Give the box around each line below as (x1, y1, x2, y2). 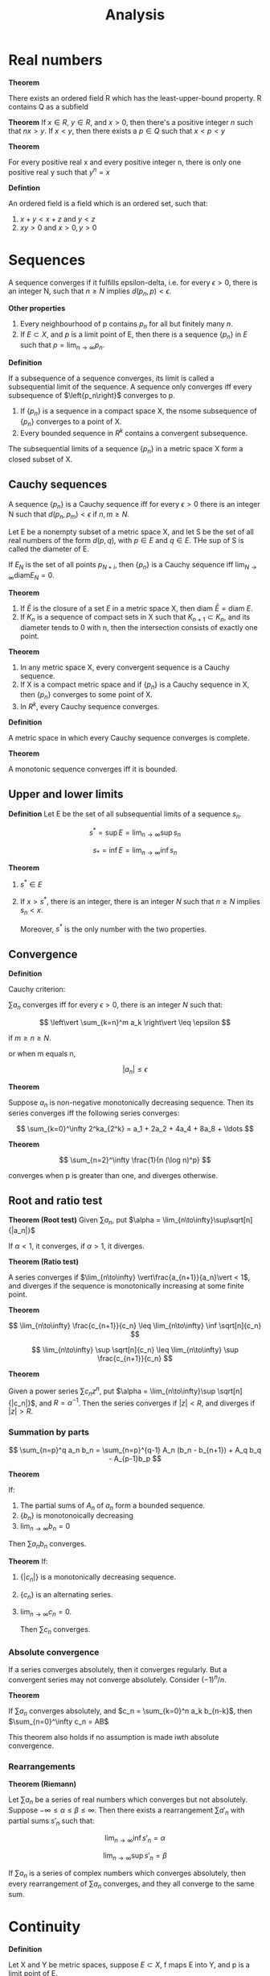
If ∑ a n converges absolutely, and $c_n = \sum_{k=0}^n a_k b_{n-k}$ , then (8, 1706, 253, 1717)
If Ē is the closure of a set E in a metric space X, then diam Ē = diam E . (19, 603, 253, 613)
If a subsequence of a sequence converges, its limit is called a (8, 373, 215, 383)
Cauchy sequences (8, 478, 108, 492)
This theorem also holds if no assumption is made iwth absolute (8, 1732, 219, 1741)
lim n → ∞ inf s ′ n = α (104, 1833, 166, 1845)
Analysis (104, 6, 166, 24)
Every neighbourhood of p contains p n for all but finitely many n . (19, 319, 233, 331)
